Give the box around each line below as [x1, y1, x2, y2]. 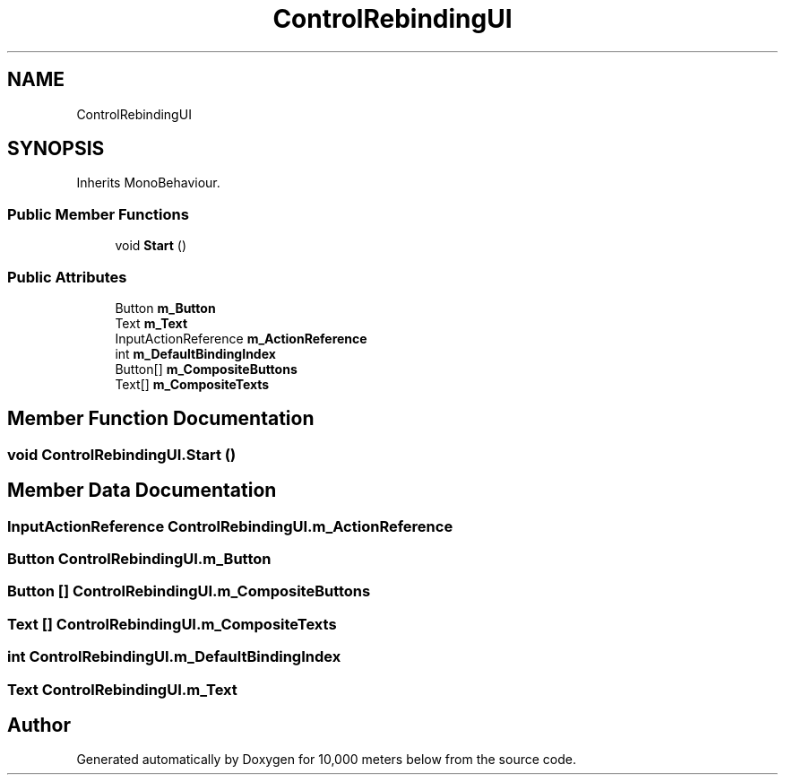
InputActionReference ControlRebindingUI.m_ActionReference [7, 517, 453, 535]
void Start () [115, 238, 187, 254]
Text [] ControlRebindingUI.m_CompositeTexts [7, 614, 337, 633]
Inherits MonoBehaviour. [76, 175, 220, 191]
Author [7, 713, 71, 736]
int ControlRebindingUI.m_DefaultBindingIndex [7, 647, 341, 666]
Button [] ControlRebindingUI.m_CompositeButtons [7, 582, 371, 601]
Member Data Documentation [7, 479, 277, 502]
